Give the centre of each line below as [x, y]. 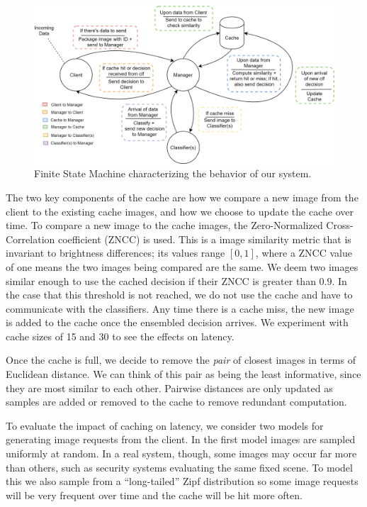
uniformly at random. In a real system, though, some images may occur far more [181, 453]
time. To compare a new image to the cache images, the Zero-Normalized [164, 225]
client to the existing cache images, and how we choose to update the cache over [180, 211]
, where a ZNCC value [304, 253]
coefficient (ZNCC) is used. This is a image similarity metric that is [204, 239]
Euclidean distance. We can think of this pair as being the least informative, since [183, 374]
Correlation [30, 239]
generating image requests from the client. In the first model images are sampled [181, 439]
